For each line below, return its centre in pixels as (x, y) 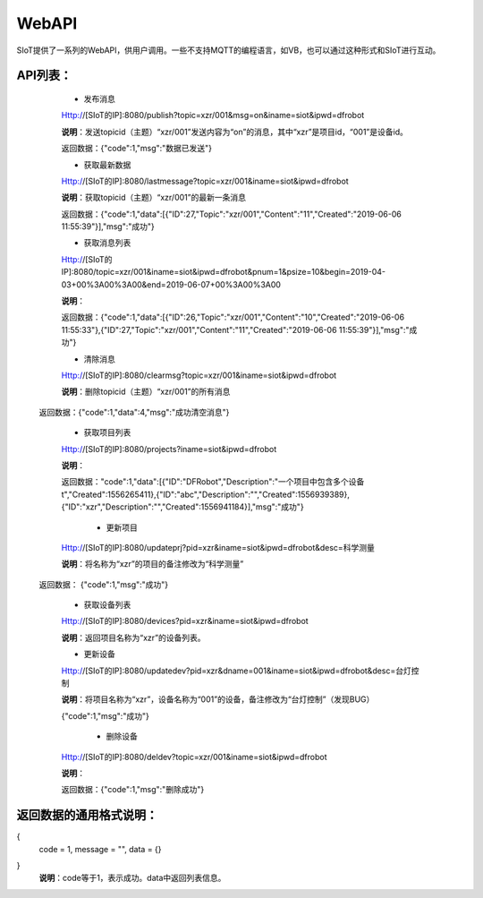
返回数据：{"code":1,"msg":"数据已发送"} (136, 149)
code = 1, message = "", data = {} (100, 849)
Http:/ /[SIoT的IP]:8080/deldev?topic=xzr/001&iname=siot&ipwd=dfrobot (194, 757)
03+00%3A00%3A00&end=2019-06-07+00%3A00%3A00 (171, 284)
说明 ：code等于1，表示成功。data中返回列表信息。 (132, 878)
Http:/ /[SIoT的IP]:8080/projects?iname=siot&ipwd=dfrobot (169, 449)
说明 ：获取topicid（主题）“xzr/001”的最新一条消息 (153, 198)
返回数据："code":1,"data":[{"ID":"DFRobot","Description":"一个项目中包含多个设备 (213, 482)
